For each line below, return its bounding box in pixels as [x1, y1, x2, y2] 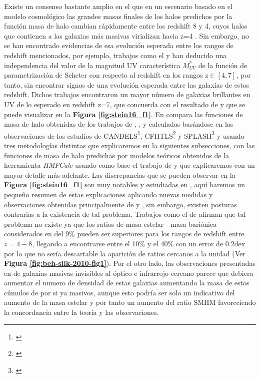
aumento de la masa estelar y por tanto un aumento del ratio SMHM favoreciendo [4, 297, 256, 307]
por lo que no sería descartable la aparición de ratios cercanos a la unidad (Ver [4, 248, 245, 258]
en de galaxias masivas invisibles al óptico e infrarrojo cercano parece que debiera [4, 267, 253, 278]
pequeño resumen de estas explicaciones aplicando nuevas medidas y [4, 189, 213, 199]
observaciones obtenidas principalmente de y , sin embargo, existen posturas [4, 199, 237, 209]
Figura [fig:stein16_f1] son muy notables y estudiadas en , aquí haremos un [4, 179, 245, 190]
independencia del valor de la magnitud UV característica [4, 60, 180, 70]
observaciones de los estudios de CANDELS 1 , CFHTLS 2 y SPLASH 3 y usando [4, 129, 244, 141]
